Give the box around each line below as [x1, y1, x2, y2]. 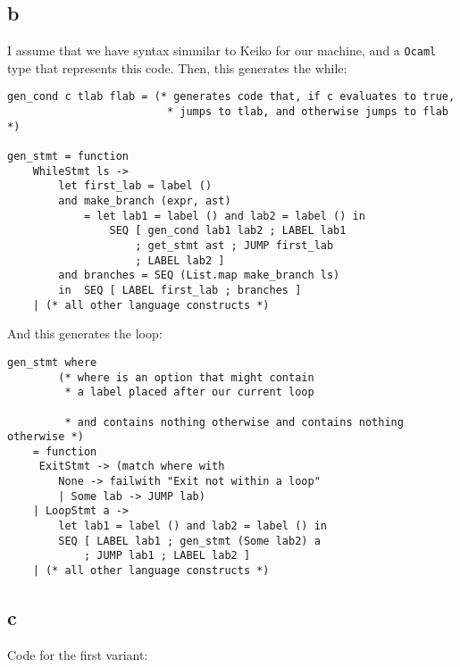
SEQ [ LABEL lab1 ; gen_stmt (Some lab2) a [58, 534, 321, 547]
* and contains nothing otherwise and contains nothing [64, 415, 404, 429]
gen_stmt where [7, 355, 97, 369]
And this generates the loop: [7, 324, 163, 343]
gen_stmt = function [7, 150, 130, 163]
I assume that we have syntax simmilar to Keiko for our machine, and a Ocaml [7, 41, 437, 60]
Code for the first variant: [7, 645, 148, 663]
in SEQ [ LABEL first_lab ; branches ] [58, 283, 302, 296]
